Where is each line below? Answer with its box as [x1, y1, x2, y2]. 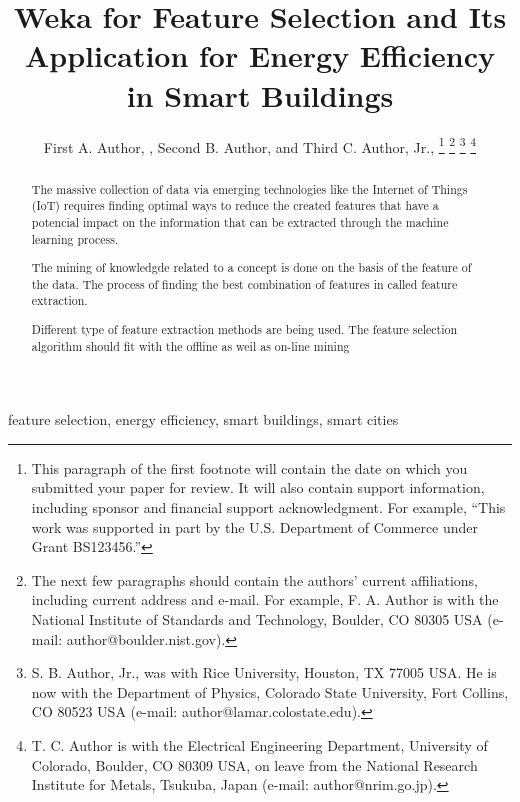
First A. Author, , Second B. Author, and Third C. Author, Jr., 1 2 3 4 [43, 133, 477, 157]
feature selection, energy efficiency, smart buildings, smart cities [8, 409, 399, 430]
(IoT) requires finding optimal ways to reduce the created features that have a [31, 197, 439, 214]
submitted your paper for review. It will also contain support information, [31, 477, 485, 498]
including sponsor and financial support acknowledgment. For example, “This [31, 497, 506, 518]
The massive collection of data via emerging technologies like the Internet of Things [31, 180, 468, 197]
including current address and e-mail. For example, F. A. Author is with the [31, 589, 499, 610]
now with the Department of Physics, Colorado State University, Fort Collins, [31, 681, 509, 702]
